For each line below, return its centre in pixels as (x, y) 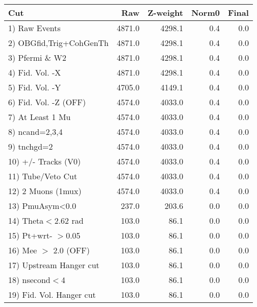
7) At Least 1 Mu (40, 117)
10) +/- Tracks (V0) (45, 161)
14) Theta (26, 220)
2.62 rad (69, 220)
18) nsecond (29, 280)
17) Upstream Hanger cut (54, 265)
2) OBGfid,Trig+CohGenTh (58, 43)
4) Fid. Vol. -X (35, 72)
